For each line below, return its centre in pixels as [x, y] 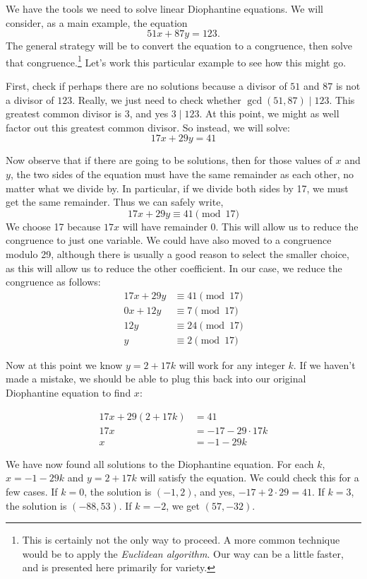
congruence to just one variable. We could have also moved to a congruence [169, 240]
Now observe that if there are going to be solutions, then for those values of [169, 160]
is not [348, 86]
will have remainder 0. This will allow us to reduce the [240, 226]
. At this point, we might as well [269, 113]
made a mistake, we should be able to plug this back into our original [156, 379]
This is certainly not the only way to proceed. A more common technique [181, 540]
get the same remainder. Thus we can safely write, [115, 202]
